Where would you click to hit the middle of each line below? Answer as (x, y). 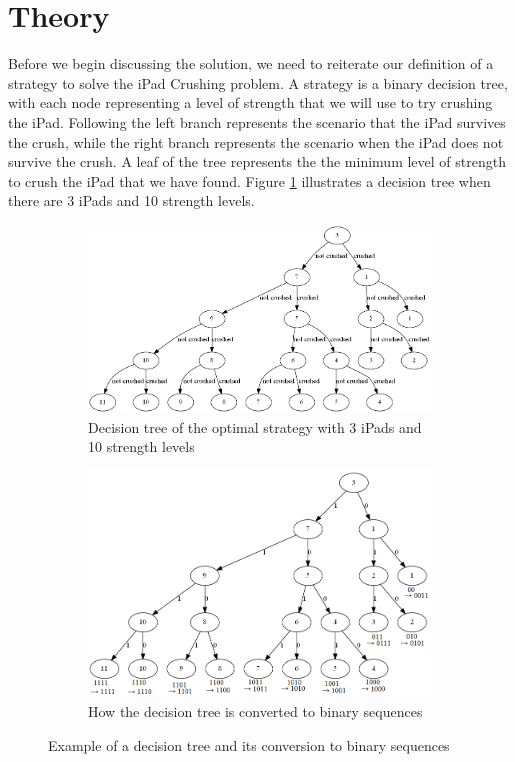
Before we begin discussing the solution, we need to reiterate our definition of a (251, 63)
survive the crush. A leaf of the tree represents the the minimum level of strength (257, 161)
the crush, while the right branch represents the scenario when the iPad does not (256, 141)
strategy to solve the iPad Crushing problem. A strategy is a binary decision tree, (258, 82)
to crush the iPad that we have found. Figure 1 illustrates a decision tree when (249, 180)
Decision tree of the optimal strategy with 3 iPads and (255, 426)
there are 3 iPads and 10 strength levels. (131, 200)
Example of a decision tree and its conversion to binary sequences (249, 744)
